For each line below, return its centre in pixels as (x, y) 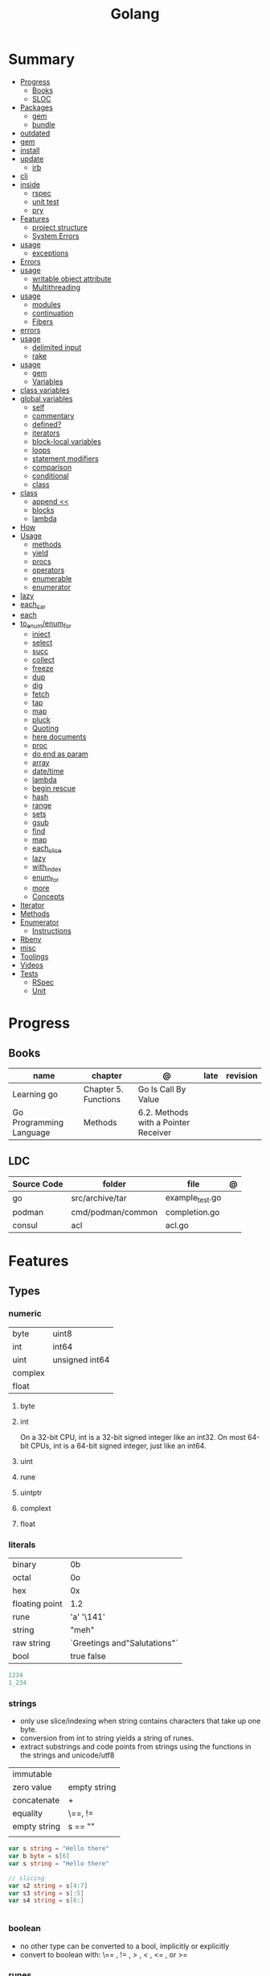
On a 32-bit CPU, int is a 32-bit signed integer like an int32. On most (133, 1437)
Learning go (35, 1094)
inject (41, 634)
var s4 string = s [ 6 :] (46, 1901)
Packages (37, 107)
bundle (43, 124)
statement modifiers (65, 458)
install (30, 150)
